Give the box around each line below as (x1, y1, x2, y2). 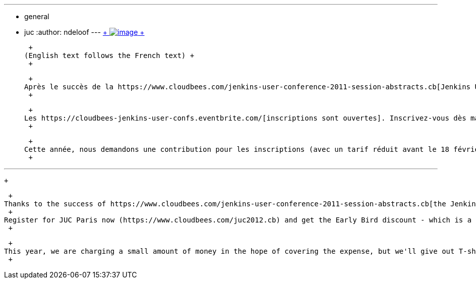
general (24, 12, 49, 21)
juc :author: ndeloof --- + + (24, 28, 145, 36)
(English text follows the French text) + (24, 51, 195, 60)
